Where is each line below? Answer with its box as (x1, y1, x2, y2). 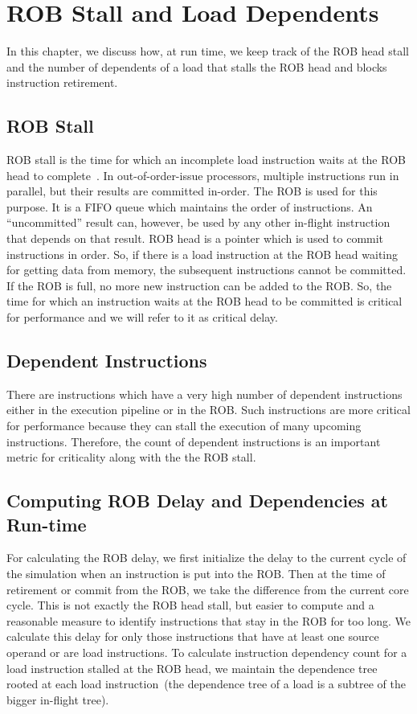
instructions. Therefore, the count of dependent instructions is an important (6, 433, 381, 449)
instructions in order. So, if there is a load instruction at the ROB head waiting (6, 245, 399, 262)
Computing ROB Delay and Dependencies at (6, 488, 388, 513)
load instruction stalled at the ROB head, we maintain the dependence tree (6, 659, 378, 676)
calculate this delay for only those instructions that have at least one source (6, 628, 379, 645)
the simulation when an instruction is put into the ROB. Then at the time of (6, 565, 386, 581)
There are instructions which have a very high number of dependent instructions (6, 385, 403, 402)
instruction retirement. (6, 74, 118, 91)
